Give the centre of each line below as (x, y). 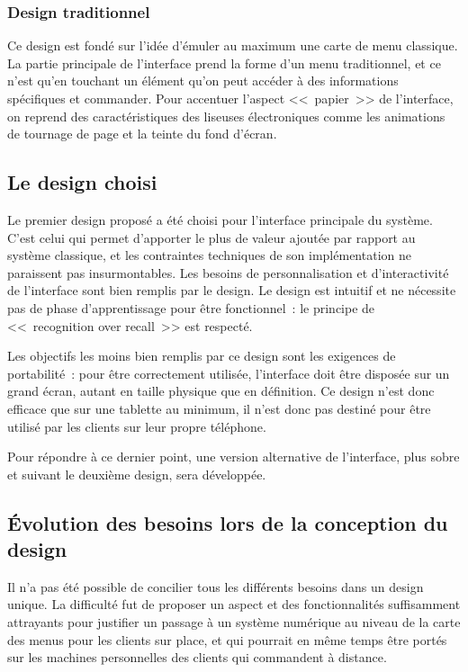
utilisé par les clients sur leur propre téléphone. (137, 426)
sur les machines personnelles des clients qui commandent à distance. (197, 657)
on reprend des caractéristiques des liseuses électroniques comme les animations (226, 116)
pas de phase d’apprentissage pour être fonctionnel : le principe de (191, 307)
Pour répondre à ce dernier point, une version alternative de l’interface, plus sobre (234, 457)
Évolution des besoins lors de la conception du (228, 522)
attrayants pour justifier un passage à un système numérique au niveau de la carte (234, 622)
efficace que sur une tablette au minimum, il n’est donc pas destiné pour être (219, 408)
